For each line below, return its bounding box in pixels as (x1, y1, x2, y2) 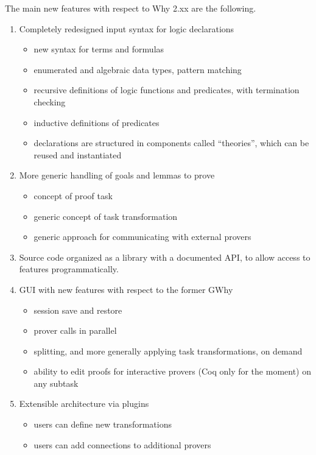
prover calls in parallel (33, 324, 117, 337)
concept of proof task (33, 189, 113, 202)
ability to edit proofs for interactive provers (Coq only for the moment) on (33, 365, 311, 378)
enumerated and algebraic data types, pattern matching (33, 63, 242, 76)
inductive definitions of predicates (33, 116, 160, 129)
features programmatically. (19, 263, 119, 275)
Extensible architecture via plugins (19, 397, 149, 410)
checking (33, 95, 66, 108)
